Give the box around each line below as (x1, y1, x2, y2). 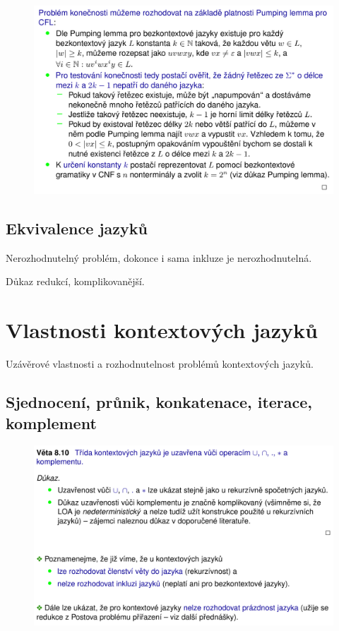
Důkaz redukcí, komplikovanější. (6, 274, 145, 289)
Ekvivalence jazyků (6, 217, 148, 239)
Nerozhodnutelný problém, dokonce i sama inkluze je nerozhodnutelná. (6, 250, 312, 265)
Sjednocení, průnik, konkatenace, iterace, (6, 391, 313, 413)
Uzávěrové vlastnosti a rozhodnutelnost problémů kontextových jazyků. (6, 356, 314, 371)
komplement (6, 411, 97, 433)
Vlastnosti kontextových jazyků (6, 315, 318, 344)
